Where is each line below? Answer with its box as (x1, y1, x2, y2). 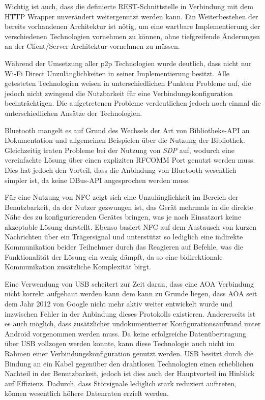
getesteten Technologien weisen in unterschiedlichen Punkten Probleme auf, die (5, 78, 251, 88)
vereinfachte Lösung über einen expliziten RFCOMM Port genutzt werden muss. (5, 155, 255, 165)
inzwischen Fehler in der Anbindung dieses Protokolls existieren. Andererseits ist (5, 308, 256, 319)
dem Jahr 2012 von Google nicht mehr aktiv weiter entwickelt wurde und (5, 298, 233, 309)
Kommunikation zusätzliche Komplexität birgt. (5, 261, 151, 272)
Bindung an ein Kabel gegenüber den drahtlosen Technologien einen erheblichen (5, 358, 254, 368)
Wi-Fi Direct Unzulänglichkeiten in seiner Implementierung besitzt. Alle (5, 68, 230, 78)
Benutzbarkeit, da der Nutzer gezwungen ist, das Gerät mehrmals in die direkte (5, 201, 253, 212)
